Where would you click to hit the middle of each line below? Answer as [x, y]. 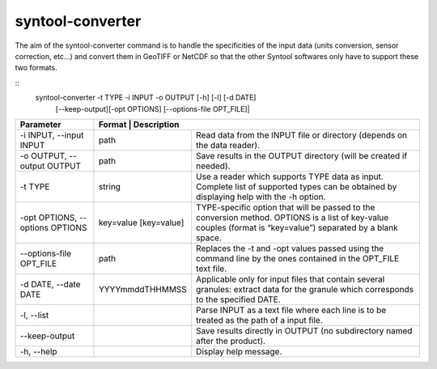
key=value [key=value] [141, 223]
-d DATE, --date [50, 284]
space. [209, 237]
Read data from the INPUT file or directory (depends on [301, 135]
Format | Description [139, 124]
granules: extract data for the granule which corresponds [305, 289]
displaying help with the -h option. [261, 197]
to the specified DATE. [238, 299]
